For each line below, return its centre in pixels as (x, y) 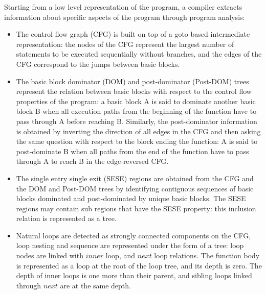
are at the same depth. (95, 285)
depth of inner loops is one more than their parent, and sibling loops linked (134, 275)
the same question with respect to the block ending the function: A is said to (137, 141)
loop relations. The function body (207, 255)
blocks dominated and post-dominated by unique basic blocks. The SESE (131, 198)
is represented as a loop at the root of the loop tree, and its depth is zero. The (139, 265)
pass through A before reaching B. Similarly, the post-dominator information (137, 121)
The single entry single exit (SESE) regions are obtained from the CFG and (135, 178)
